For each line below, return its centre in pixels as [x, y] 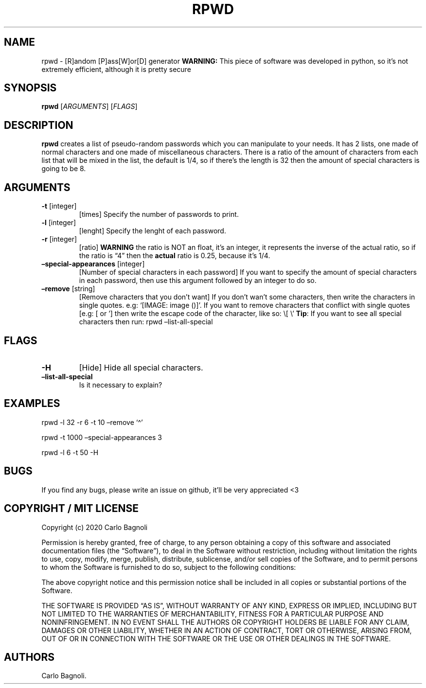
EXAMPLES [32, 404]
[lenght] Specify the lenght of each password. [152, 231]
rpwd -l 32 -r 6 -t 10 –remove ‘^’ [92, 422]
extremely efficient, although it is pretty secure [116, 69]
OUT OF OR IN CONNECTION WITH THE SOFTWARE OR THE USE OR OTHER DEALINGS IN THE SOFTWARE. [216, 638]
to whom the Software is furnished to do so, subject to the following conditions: [169, 567]
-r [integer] [59, 239]
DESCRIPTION [39, 125]
